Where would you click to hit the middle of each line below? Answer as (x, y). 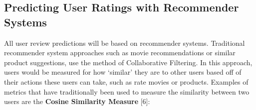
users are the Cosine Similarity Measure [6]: (77, 101)
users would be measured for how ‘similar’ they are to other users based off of (123, 72)
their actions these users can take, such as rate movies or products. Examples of (126, 81)
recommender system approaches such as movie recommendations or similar (120, 53)
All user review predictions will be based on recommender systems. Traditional (125, 43)
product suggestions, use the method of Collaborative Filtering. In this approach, (128, 62)
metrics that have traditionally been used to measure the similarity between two (127, 91)
